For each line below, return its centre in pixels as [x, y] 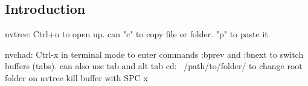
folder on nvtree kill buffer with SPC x [76, 77]
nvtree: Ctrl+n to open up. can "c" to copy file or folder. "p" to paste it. [138, 34]
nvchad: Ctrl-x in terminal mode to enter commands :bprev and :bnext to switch [154, 54]
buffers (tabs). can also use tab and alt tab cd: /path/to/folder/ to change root [154, 66]
